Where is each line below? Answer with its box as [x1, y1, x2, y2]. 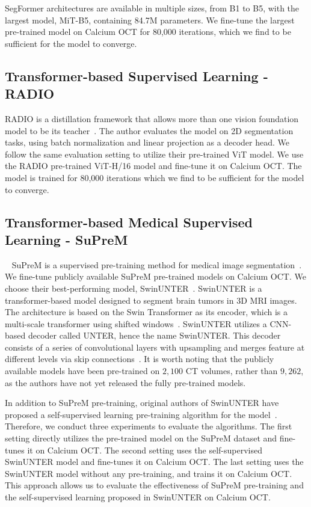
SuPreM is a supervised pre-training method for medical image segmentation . [11, 258, 302, 271]
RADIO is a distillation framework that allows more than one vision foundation [5, 112, 299, 124]
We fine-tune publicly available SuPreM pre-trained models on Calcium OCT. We [5, 270, 306, 283]
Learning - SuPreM [5, 230, 128, 248]
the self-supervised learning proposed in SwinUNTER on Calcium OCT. [5, 491, 271, 503]
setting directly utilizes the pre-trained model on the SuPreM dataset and [5, 432, 277, 444]
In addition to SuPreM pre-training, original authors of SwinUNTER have [5, 396, 279, 409]
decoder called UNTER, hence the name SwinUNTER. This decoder [28, 329, 281, 342]
